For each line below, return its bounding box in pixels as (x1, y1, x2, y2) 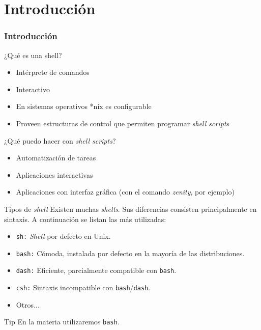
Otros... (16, 299, 40, 310)
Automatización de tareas (16, 152, 96, 163)
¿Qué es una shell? (4, 49, 62, 60)
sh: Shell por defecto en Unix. (16, 231, 111, 241)
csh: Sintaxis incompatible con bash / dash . (16, 282, 151, 293)
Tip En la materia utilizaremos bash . (4, 316, 120, 327)
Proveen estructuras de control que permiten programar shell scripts (16, 118, 229, 128)
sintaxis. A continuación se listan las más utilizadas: (4, 213, 166, 224)
